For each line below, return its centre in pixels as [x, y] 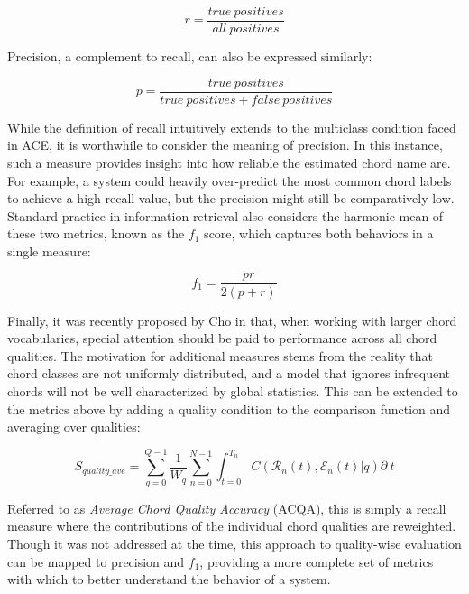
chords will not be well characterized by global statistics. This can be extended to [233, 390]
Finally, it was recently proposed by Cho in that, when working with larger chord [232, 320]
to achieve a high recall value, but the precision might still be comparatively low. [231, 198]
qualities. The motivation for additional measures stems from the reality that [220, 355]
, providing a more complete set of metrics [317, 561]
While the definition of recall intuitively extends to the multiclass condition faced [232, 127]
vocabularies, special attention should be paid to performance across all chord [222, 338]
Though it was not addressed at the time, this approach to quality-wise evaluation [234, 543]
